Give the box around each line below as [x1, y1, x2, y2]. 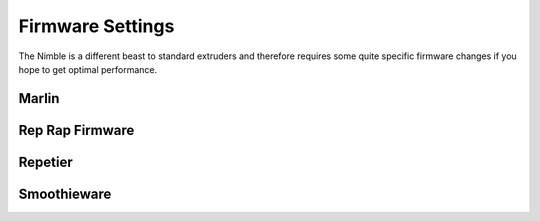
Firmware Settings [18, 15, 175, 37]
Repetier [18, 153, 74, 170]
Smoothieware [18, 185, 112, 202]
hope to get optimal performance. [18, 63, 158, 75]
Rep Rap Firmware [18, 121, 135, 139]
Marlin [18, 90, 60, 107]
